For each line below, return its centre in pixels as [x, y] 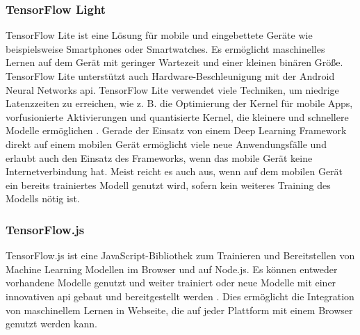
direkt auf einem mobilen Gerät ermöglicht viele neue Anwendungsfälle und [166, 144]
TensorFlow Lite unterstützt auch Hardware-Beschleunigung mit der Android [170, 76]
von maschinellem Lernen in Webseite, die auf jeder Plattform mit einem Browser [179, 310]
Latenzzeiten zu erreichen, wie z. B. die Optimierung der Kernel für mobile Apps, [179, 103]
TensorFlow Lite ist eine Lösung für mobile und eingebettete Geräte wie [159, 35]
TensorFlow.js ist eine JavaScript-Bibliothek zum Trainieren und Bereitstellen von [180, 255]
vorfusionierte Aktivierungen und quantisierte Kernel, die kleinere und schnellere [177, 116]
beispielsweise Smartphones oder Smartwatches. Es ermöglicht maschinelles [165, 48]
